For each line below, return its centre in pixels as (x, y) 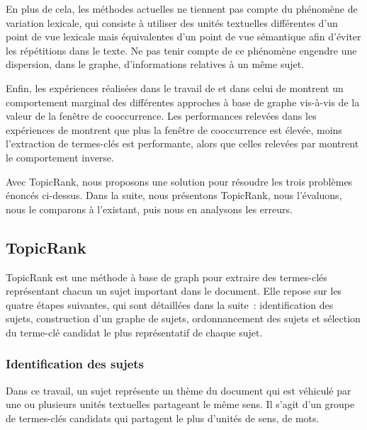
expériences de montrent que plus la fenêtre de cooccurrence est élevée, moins (174, 129)
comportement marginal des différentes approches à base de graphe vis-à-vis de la (183, 102)
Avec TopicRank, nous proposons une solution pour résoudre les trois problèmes (179, 181)
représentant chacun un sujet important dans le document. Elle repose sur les (174, 291)
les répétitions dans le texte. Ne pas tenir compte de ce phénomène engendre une (181, 50)
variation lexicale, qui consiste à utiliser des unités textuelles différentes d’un (172, 22)
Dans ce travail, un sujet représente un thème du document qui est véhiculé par (179, 390)
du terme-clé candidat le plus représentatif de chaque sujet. (134, 332)
